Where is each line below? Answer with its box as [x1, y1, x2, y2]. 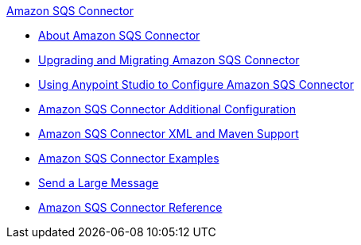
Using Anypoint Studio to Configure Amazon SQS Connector [38, 78, 355, 91]
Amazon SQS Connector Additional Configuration [38, 102, 297, 116]
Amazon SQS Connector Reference [38, 201, 223, 214]
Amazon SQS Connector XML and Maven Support [38, 127, 299, 140]
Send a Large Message [38, 176, 159, 189]
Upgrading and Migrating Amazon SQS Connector [38, 53, 300, 67]
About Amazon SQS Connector [38, 29, 200, 42]
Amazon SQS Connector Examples [38, 151, 219, 165]
